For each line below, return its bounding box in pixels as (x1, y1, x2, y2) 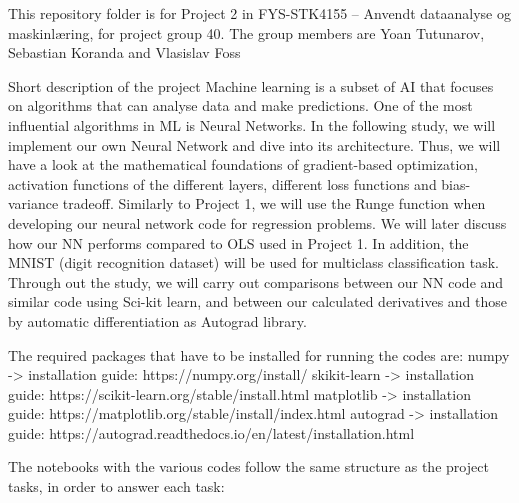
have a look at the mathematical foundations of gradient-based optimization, (8, 154, 478, 175)
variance (8, 193, 59, 214)
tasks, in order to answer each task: (8, 476, 225, 497)
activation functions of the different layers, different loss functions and (8, 173, 437, 194)
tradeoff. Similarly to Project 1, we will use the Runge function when (62, 193, 486, 214)
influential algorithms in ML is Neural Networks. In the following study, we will (8, 114, 496, 135)
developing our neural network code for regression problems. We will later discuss (8, 212, 507, 233)
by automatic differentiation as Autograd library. (8, 310, 307, 331)
